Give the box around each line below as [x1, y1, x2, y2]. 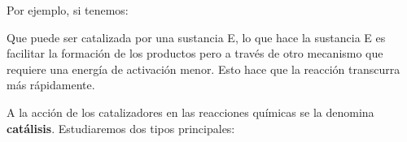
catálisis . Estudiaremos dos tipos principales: [7, 119, 235, 136]
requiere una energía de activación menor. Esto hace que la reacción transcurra [7, 60, 400, 77]
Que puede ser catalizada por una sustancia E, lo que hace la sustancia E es [7, 28, 386, 45]
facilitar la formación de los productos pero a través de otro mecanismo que [7, 45, 383, 62]
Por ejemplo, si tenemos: [7, 2, 129, 18]
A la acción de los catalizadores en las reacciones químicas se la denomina [7, 103, 374, 120]
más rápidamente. [7, 76, 95, 93]
